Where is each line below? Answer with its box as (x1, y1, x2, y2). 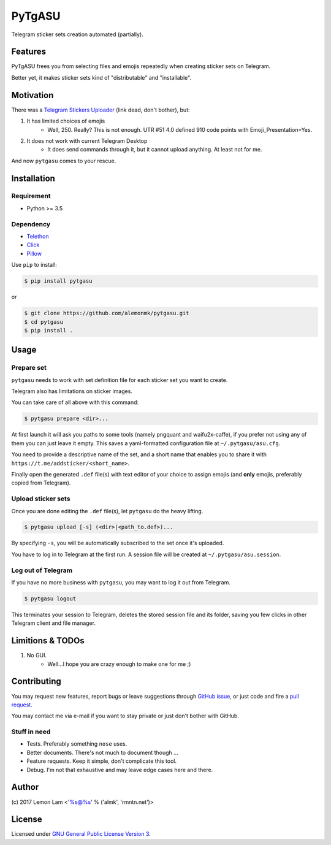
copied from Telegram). (11, 479, 71, 487)
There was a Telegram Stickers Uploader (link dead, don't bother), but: (11, 106, 190, 113)
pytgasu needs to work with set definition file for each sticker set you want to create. (11, 376, 228, 383)
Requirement (11, 192, 51, 201)
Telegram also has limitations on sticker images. (11, 388, 133, 395)
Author (11, 782, 39, 792)
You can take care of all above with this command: (11, 399, 139, 406)
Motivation (11, 90, 54, 101)
